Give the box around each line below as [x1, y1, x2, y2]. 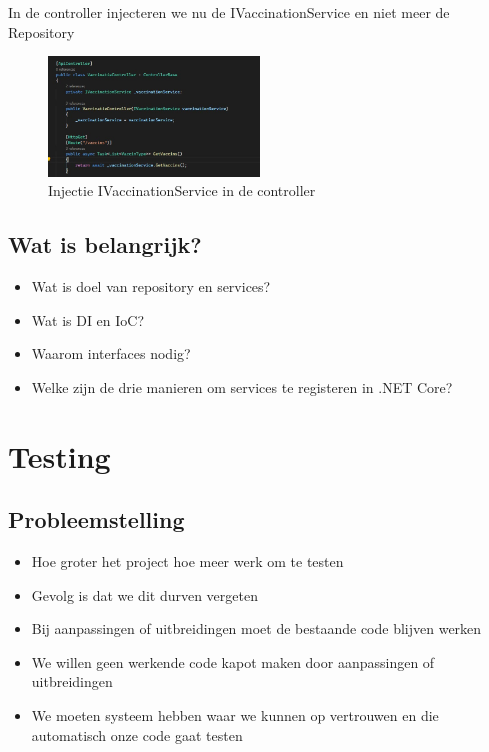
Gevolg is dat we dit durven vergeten [31, 584, 258, 605]
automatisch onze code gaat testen [31, 724, 243, 745]
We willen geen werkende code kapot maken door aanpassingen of [31, 651, 435, 672]
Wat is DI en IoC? [31, 309, 145, 330]
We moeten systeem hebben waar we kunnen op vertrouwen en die [31, 705, 439, 725]
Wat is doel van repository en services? [31, 276, 271, 297]
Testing [8, 435, 111, 476]
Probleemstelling [8, 504, 185, 535]
